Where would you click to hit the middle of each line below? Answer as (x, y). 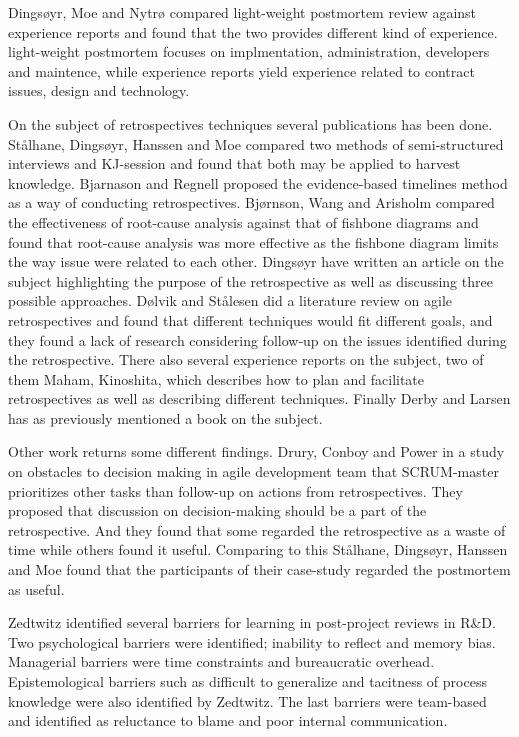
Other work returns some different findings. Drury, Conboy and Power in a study (256, 451)
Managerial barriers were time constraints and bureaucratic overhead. (221, 661)
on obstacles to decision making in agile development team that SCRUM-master (253, 471)
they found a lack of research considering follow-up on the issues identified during (257, 339)
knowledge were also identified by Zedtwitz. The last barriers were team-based (247, 700)
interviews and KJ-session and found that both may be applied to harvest (234, 163)
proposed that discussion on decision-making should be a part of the (217, 510)
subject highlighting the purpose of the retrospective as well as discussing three (250, 280)
